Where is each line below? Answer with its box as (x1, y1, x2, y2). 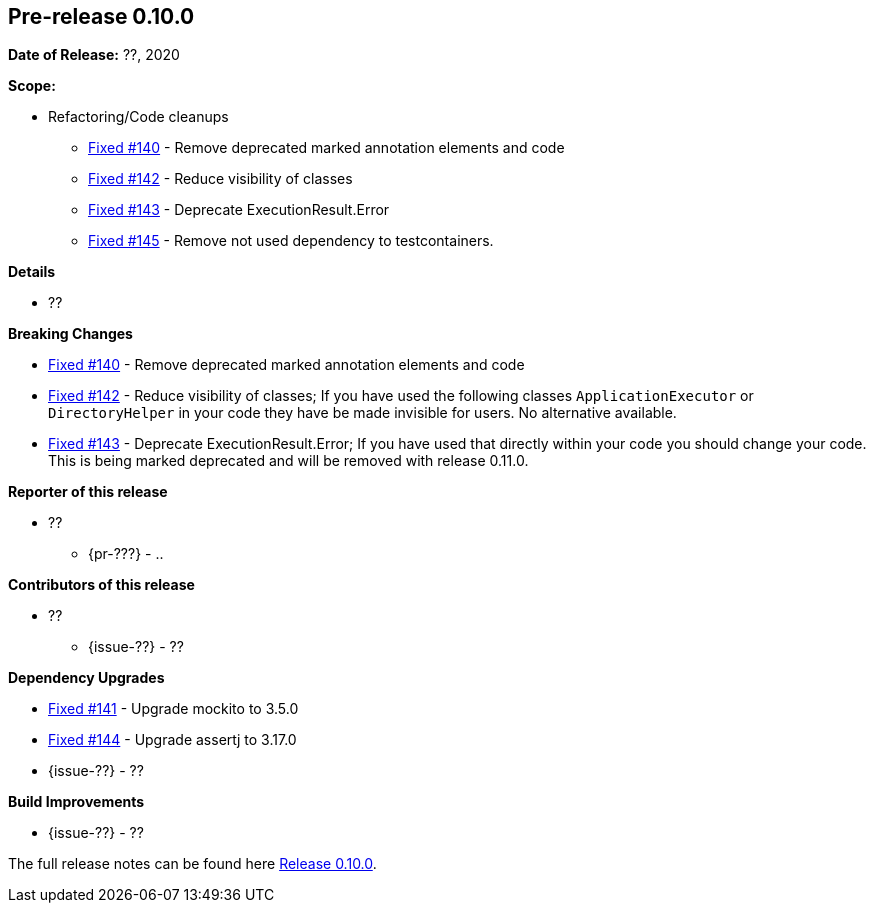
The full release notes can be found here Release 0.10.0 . (8, 855, 377, 873)
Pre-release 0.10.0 (8, 4, 195, 29)
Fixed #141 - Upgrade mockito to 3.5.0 (48, 700, 299, 718)
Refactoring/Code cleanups (48, 108, 229, 126)
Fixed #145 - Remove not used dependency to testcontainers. (88, 232, 494, 250)
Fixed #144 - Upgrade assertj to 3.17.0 (48, 731, 297, 749)
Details (8, 263, 56, 281)
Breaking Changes (8, 325, 133, 343)
